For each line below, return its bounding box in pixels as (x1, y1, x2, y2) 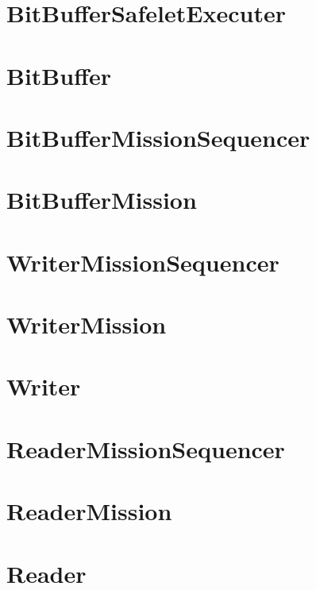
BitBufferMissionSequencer (6, 121, 310, 153)
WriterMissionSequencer (6, 245, 279, 278)
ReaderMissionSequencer (6, 432, 285, 465)
